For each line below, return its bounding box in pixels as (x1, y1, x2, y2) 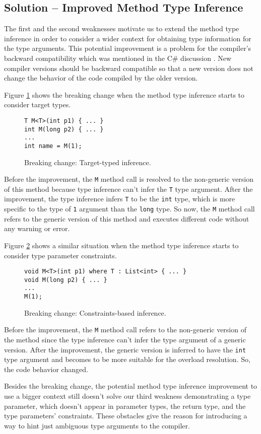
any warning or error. (4, 223, 70, 234)
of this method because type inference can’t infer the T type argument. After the (4, 183, 253, 194)
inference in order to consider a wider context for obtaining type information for (4, 33, 251, 43)
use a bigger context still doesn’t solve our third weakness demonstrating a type (4, 391, 251, 401)
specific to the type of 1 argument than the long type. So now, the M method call (4, 203, 255, 214)
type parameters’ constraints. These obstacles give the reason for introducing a (4, 410, 247, 421)
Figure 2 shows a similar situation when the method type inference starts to (4, 240, 239, 250)
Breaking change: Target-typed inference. (24, 157, 151, 167)
